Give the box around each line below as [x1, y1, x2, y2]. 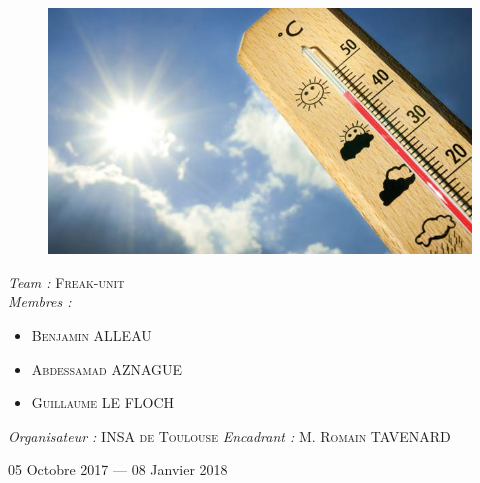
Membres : [8, 291, 72, 312]
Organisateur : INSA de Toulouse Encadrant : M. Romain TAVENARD [8, 425, 451, 446]
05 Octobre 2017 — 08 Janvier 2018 [8, 459, 228, 480]
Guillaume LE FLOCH [31, 392, 175, 413]
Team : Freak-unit [8, 271, 125, 292]
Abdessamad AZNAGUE [31, 358, 183, 379]
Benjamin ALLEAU [31, 324, 152, 345]
